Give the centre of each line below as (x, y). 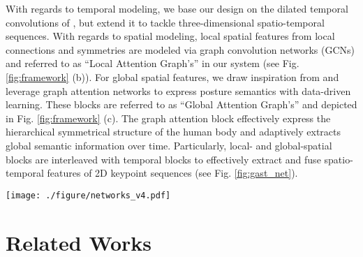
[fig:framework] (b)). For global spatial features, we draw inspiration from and (172, 76)
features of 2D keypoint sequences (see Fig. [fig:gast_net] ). (172, 173)
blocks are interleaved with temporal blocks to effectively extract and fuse (163, 159)
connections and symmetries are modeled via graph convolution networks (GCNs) (180, 49)
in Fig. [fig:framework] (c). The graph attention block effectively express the (168, 118)
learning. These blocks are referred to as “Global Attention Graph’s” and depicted (181, 104)
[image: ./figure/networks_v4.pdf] (88, 195)
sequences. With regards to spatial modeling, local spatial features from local (170, 36)
